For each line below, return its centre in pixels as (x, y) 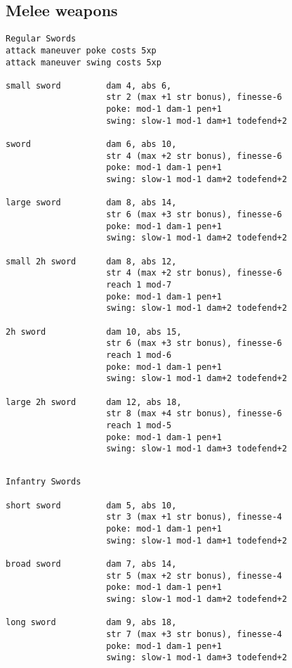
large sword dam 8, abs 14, (91, 203)
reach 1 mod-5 (139, 425)
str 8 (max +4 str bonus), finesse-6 (194, 414)
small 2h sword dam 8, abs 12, (91, 261)
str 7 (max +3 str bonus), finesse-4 (194, 635)
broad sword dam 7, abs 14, (91, 564)
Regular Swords (41, 39)
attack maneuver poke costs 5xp (81, 50)
